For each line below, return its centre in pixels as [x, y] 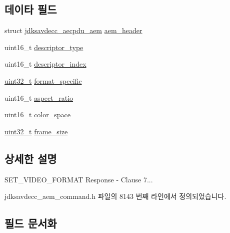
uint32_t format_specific [43, 80]
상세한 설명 [31, 158]
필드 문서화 [31, 223]
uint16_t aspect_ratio [39, 97]
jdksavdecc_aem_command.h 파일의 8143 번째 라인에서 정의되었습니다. [115, 196]
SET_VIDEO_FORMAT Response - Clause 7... [79, 179]
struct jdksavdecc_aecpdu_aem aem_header [73, 30]
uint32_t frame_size [36, 131]
